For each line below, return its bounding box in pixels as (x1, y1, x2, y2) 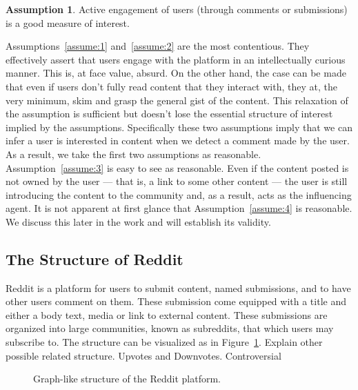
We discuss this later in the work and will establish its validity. (6, 214, 271, 228)
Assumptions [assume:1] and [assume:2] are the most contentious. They (6, 39, 310, 53)
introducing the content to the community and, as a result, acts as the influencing (6, 187, 352, 202)
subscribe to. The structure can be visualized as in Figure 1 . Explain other (6, 335, 323, 349)
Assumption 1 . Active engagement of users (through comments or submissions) (6, 2, 348, 16)
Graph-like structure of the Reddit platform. (33, 371, 221, 386)
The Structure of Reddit (6, 248, 183, 269)
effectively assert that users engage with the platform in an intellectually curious (6, 52, 346, 66)
